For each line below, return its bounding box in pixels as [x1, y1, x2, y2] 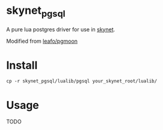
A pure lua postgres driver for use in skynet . [6, 25, 115, 33]
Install [6, 58, 38, 72]
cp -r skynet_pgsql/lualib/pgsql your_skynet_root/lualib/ [6, 78, 158, 84]
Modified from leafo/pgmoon [6, 37, 78, 45]
